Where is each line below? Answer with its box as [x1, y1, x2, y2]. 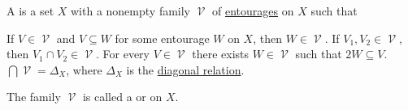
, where [66, 61, 102, 78]
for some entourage [115, 29, 210, 46]
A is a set [7, 2, 54, 19]
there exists [192, 45, 250, 62]
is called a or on [82, 88, 163, 105]
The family [7, 88, 61, 105]
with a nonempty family [70, 2, 191, 19]
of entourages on [212, 2, 294, 19]
